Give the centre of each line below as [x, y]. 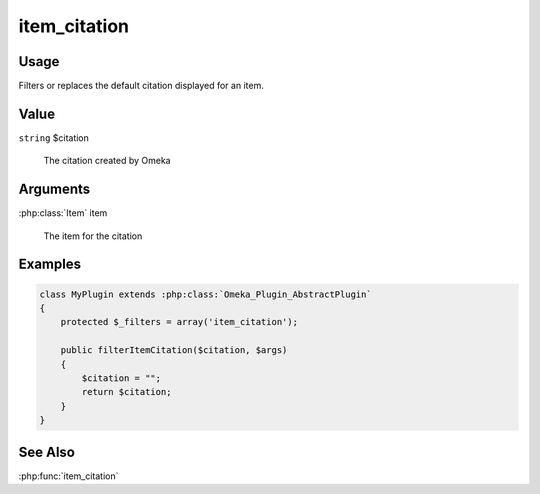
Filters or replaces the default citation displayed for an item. [141, 86]
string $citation [54, 137]
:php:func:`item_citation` [68, 476]
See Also [46, 451]
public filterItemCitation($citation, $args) [174, 350]
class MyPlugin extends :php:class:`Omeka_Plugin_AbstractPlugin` [205, 294]
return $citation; [126, 392]
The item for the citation [93, 236]
